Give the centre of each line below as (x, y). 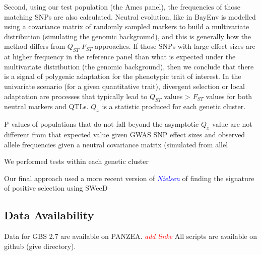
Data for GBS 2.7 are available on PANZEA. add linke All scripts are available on (130, 236)
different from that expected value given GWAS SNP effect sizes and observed (125, 134)
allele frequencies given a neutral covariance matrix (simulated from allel (116, 144)
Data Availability (49, 215)
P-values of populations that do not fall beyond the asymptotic (102, 124)
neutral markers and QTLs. (46, 106)
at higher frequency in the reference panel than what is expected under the (120, 57)
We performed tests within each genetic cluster (76, 161)
